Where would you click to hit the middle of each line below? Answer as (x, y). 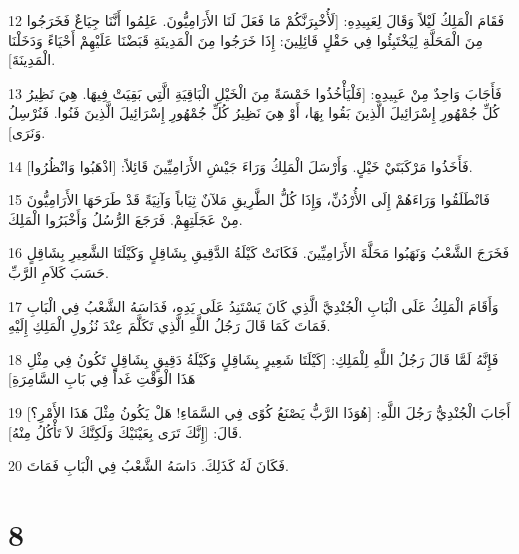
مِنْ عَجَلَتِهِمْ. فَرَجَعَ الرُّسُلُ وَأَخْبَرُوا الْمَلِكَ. (125, 218)
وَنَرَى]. (27, 131)
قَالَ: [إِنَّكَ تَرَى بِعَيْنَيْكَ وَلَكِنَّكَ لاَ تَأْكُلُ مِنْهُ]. (125, 431)
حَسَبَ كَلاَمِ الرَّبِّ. (58, 271)
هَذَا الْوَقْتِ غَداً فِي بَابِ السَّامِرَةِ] (102, 378)
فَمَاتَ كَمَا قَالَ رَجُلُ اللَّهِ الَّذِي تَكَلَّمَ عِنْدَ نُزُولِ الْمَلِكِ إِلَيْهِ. (169, 325)
